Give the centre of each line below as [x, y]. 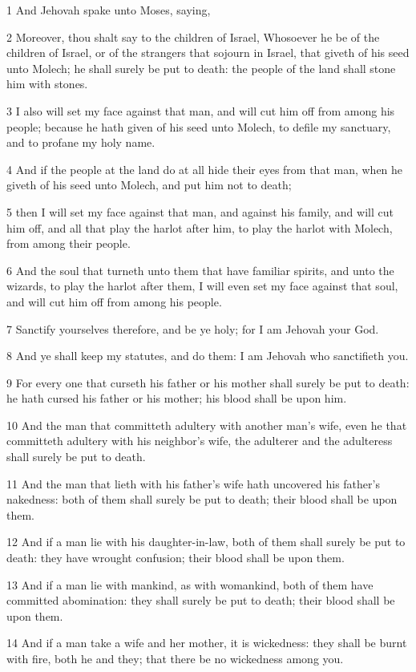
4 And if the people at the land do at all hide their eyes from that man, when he [205, 169]
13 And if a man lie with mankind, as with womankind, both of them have [190, 584]
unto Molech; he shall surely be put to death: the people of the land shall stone [201, 68]
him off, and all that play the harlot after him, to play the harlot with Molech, [200, 227]
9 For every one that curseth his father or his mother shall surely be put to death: [208, 382]
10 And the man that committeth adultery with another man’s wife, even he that [207, 425]
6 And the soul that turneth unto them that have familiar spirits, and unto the [200, 270]
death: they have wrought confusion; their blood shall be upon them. [176, 558]
